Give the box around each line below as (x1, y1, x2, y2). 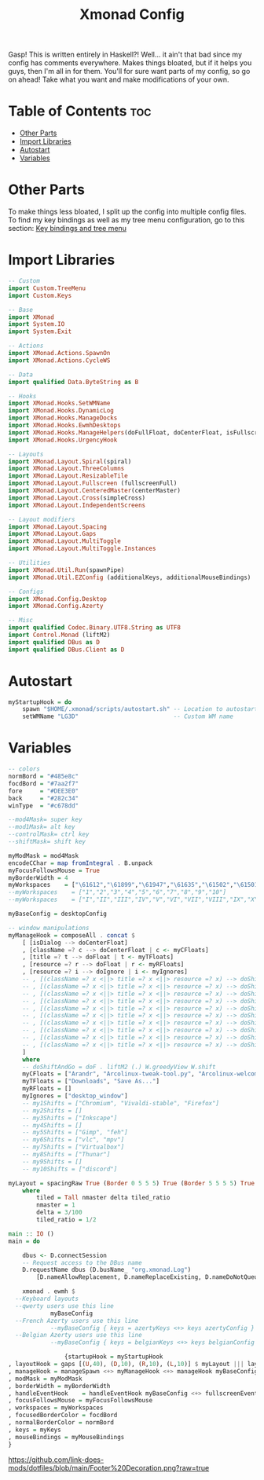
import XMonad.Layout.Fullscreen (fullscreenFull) (8, 479, 178, 488)
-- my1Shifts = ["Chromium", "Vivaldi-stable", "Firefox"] (22, 1099, 220, 1107)
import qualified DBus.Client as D (8, 646, 125, 654)
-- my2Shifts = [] (22, 1106, 82, 1115)
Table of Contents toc (8, 102, 152, 120)
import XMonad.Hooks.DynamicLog (8, 407, 114, 415)
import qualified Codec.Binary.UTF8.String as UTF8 (8, 624, 181, 632)
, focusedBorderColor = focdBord (8, 1412, 118, 1420)
